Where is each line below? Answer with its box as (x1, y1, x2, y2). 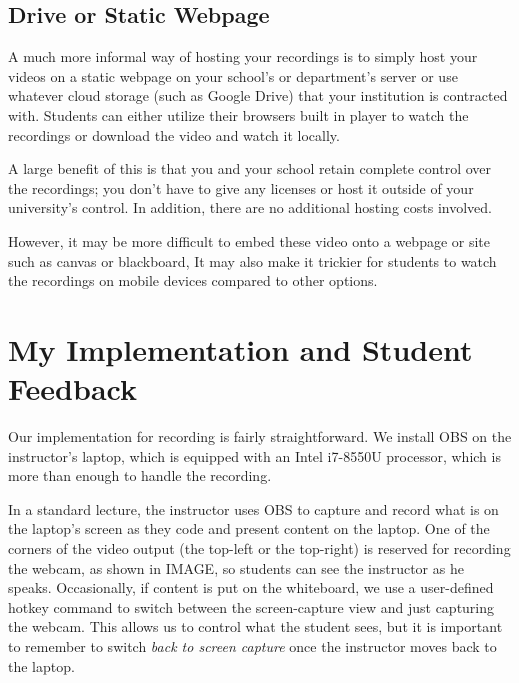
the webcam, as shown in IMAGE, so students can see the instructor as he (8, 557, 464, 578)
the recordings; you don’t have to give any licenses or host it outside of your (8, 177, 474, 198)
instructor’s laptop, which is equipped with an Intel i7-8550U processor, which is (8, 445, 501, 466)
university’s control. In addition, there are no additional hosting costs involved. (8, 197, 492, 218)
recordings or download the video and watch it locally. (8, 124, 340, 145)
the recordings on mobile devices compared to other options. (8, 270, 378, 291)
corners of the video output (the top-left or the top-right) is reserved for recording (8, 538, 511, 559)
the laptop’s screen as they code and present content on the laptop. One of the (8, 518, 490, 539)
